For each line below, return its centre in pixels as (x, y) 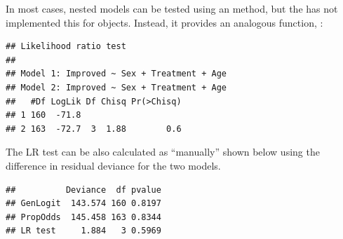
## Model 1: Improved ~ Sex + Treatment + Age (116, 74)
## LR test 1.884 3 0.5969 (83, 231)
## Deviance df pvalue (83, 190)
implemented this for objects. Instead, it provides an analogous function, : (164, 22)
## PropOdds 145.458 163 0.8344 (83, 217)
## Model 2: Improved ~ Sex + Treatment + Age (116, 87)
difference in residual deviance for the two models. (113, 165)
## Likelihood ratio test (66, 47)
